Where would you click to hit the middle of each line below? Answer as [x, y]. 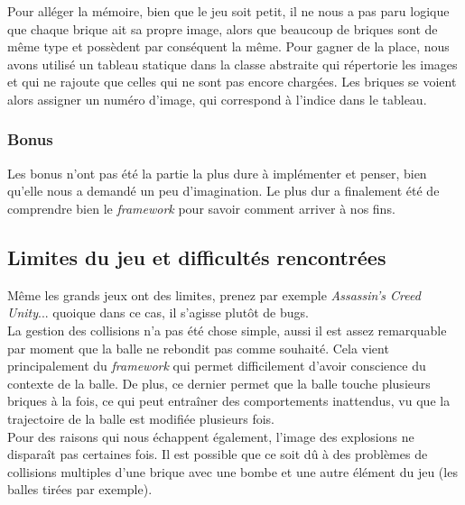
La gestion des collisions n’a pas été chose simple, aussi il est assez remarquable [227, 330]
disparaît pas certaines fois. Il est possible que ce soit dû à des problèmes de [218, 454]
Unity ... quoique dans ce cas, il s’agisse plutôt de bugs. [158, 312]
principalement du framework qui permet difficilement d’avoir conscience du [217, 366]
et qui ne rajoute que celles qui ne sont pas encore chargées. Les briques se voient [232, 82]
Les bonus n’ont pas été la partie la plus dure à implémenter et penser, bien [217, 173]
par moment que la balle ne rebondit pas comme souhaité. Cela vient [198, 348]
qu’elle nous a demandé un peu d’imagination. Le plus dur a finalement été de [223, 191]
